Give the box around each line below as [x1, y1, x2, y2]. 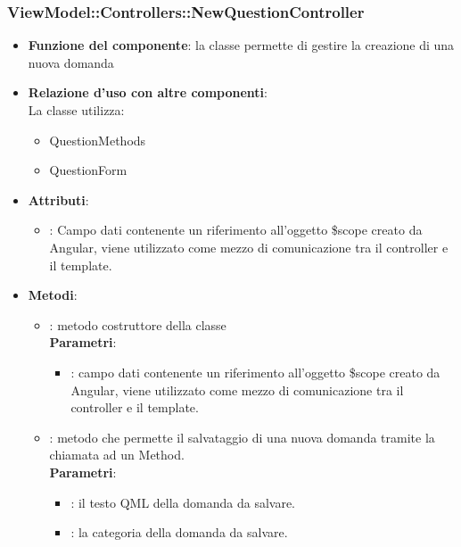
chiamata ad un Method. [49, 445, 185, 464]
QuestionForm [49, 161, 128, 179]
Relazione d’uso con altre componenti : [28, 83, 268, 102]
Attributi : [28, 190, 89, 209]
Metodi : [28, 286, 78, 304]
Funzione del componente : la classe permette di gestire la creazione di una [28, 36, 455, 54]
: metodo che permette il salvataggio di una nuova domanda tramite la [49, 427, 435, 446]
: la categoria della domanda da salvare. [70, 523, 288, 542]
